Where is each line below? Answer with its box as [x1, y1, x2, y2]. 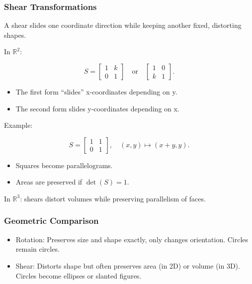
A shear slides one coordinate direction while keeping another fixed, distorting [4, 20, 242, 30]
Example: [4, 120, 33, 130]
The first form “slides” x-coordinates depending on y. [15, 87, 177, 96]
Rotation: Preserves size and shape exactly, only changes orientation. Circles [15, 234, 249, 244]
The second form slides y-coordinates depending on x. [15, 103, 179, 113]
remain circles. [15, 244, 60, 254]
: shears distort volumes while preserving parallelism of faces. [20, 193, 206, 203]
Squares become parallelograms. [15, 160, 113, 170]
